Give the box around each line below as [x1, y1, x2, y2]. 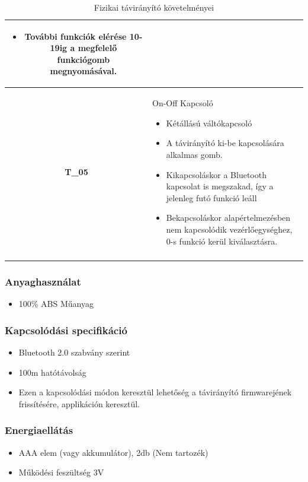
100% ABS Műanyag [18, 297, 94, 310]
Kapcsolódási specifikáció [5, 322, 127, 337]
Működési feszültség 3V [18, 466, 104, 478]
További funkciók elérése [24, 30, 127, 42]
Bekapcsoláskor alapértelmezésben [166, 211, 291, 224]
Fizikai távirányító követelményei [94, 1, 214, 13]
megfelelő [78, 42, 117, 54]
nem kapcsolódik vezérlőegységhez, [166, 223, 293, 235]
